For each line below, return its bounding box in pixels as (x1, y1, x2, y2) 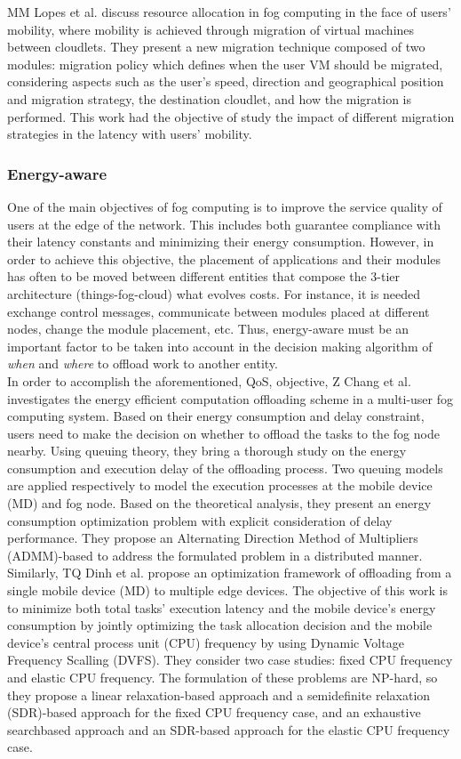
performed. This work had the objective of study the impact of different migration (7, 107, 455, 125)
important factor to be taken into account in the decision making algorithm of (7, 336, 433, 355)
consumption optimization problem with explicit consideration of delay (7, 511, 393, 529)
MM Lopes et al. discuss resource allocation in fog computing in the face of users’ (7, 3, 451, 20)
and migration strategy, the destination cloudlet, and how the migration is (7, 89, 411, 108)
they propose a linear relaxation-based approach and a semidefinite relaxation (7, 685, 431, 704)
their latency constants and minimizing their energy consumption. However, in (7, 232, 434, 251)
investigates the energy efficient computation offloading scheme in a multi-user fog (7, 389, 453, 408)
